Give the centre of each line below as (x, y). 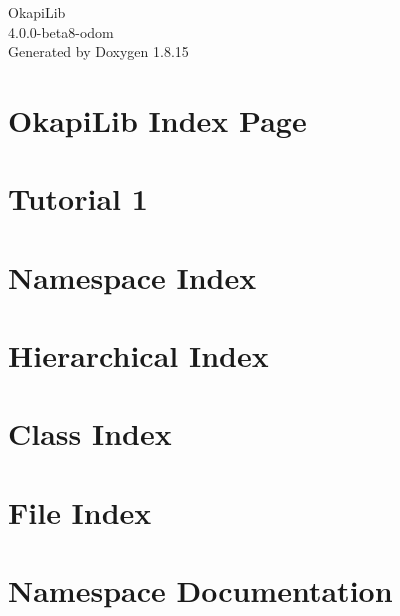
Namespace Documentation (200, 590)
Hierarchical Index (138, 355)
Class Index (90, 433)
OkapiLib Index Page (157, 119)
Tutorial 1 (78, 198)
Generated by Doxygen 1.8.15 (98, 51)
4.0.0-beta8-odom (61, 31)
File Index (80, 511)
